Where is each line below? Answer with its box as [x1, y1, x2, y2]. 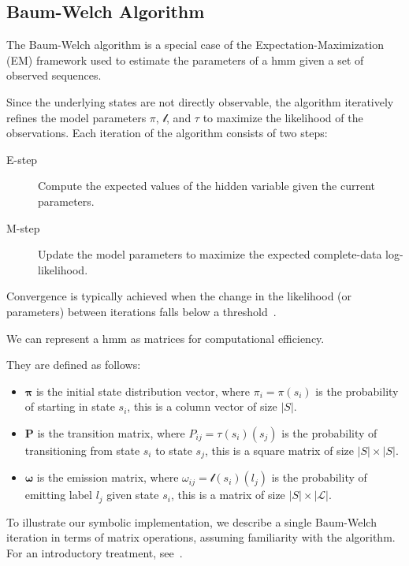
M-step [6, 219, 40, 236]
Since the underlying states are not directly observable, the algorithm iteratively [6, 93, 394, 110]
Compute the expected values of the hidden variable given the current [38, 177, 375, 194]
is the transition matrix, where [37, 424, 185, 441]
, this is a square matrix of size [204, 441, 354, 458]
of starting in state [24, 398, 115, 415]
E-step [6, 151, 38, 167]
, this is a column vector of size [127, 398, 277, 415]
